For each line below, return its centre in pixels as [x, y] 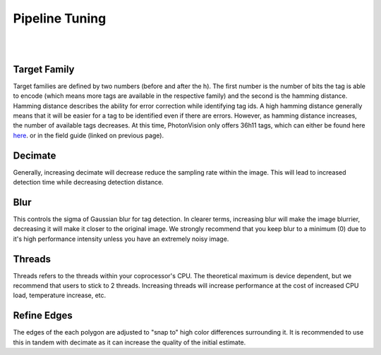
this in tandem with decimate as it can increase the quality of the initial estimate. [129, 342]
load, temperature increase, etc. [60, 295]
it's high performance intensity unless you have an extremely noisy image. [121, 239]
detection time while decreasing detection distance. [88, 182]
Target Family [44, 69]
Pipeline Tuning [60, 18]
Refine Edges [43, 316]
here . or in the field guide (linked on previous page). [89, 135]
